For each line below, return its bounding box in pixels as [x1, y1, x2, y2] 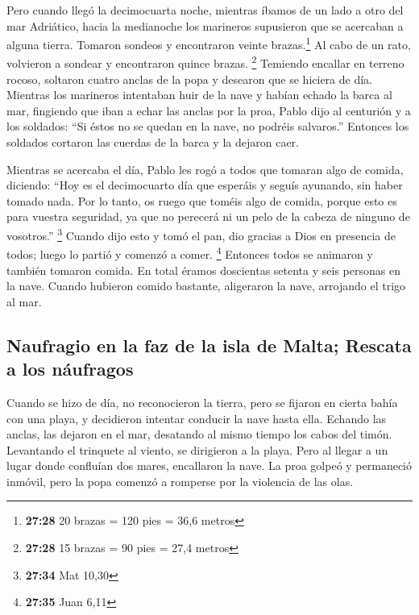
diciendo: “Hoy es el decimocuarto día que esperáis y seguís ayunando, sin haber [6, 177, 403, 193]
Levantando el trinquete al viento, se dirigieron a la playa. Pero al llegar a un [6, 441, 388, 458]
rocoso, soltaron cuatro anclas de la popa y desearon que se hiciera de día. [6, 70, 373, 87]
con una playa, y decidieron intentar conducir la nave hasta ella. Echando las [6, 409, 387, 426]
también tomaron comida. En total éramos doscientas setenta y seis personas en [6, 261, 400, 278]
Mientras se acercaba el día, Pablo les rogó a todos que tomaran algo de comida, [6, 160, 404, 177]
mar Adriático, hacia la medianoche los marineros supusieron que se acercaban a [6, 17, 404, 34]
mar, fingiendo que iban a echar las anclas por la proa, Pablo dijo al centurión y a [6, 102, 411, 118]
